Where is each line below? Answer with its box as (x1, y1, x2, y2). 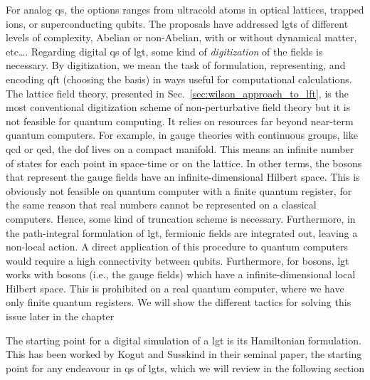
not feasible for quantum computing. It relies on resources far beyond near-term (6, 113, 354, 128)
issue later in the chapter (6, 309, 115, 324)
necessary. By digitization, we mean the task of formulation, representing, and (6, 58, 346, 73)
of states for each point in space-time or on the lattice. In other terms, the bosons (6, 155, 362, 170)
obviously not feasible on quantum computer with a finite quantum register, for (6, 183, 352, 198)
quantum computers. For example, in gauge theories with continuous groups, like (6, 127, 358, 142)
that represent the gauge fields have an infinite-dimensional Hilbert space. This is (6, 169, 360, 184)
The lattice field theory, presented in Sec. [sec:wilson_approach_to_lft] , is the (6, 85, 349, 100)
